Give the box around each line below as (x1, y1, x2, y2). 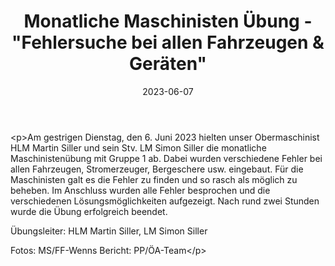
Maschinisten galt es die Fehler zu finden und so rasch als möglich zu (10, 173, 298, 185)
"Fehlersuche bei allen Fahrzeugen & (11, 31, 325, 54)
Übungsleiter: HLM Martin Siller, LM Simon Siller (10, 225, 208, 237)
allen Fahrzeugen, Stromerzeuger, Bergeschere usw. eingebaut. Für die (10, 163, 304, 175)
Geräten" (129, 53, 207, 75)
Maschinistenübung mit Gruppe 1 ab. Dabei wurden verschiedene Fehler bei (10, 152, 323, 164)
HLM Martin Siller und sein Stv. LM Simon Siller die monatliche (10, 141, 267, 154)
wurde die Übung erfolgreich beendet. (10, 205, 168, 217)
